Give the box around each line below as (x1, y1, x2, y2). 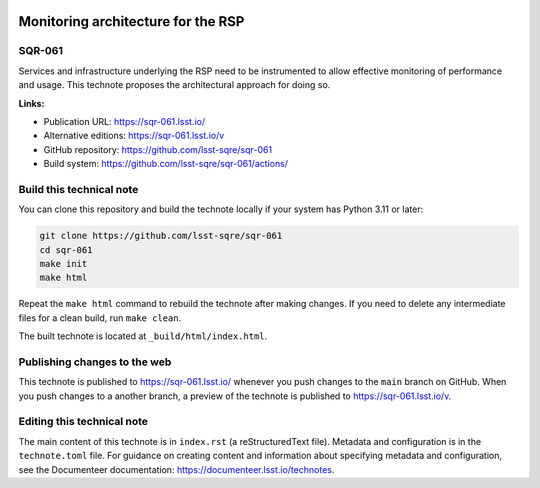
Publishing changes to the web (18, 355, 172, 369)
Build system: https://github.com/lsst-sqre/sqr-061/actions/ (43, 158, 289, 170)
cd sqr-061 (39, 244, 93, 255)
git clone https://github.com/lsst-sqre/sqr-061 (39, 230, 283, 242)
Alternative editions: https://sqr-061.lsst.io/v (43, 130, 225, 142)
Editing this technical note (18, 415, 149, 429)
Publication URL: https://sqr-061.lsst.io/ (43, 115, 205, 127)
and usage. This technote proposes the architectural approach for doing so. (18, 79, 331, 91)
